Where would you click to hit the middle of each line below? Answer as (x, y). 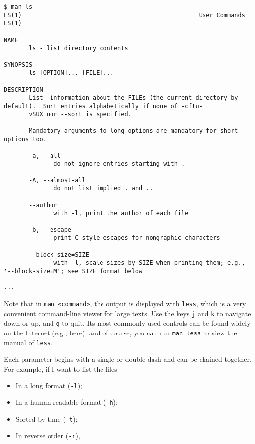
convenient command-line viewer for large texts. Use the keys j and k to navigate (127, 313)
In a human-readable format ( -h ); (67, 402)
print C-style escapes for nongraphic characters (137, 238)
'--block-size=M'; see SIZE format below (73, 271)
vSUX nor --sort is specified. (80, 114)
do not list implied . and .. (103, 189)
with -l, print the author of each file (121, 213)
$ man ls (18, 7)
